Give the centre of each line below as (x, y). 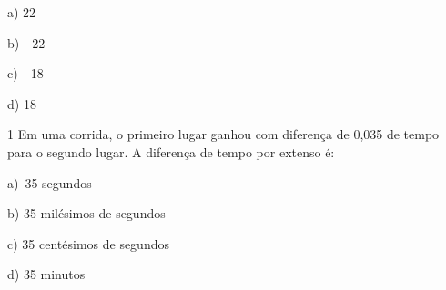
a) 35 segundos (50, 182)
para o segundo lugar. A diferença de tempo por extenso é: (171, 151)
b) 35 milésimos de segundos (86, 213)
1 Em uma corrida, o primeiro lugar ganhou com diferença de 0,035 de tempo (223, 134)
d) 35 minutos (46, 274)
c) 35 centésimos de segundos (88, 243)
